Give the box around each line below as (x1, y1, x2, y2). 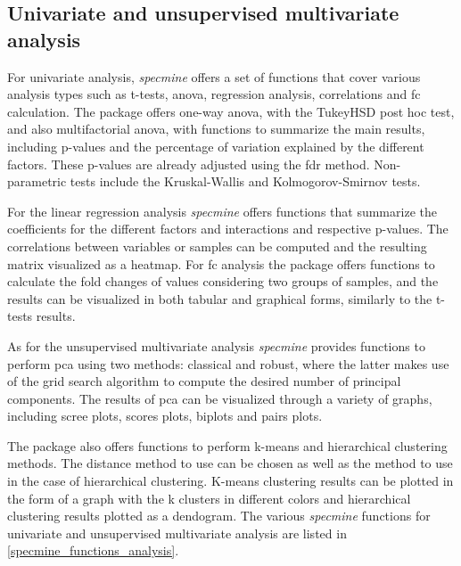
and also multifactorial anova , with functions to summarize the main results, (7, 119, 425, 138)
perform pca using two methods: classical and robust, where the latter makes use (7, 354, 449, 373)
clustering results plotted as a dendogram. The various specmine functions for (7, 506, 431, 525)
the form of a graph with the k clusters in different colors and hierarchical (7, 488, 411, 507)
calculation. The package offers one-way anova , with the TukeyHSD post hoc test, (7, 102, 455, 120)
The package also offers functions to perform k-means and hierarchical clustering (7, 436, 448, 455)
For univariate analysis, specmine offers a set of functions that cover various (7, 67, 421, 86)
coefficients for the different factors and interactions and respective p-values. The (7, 219, 449, 238)
